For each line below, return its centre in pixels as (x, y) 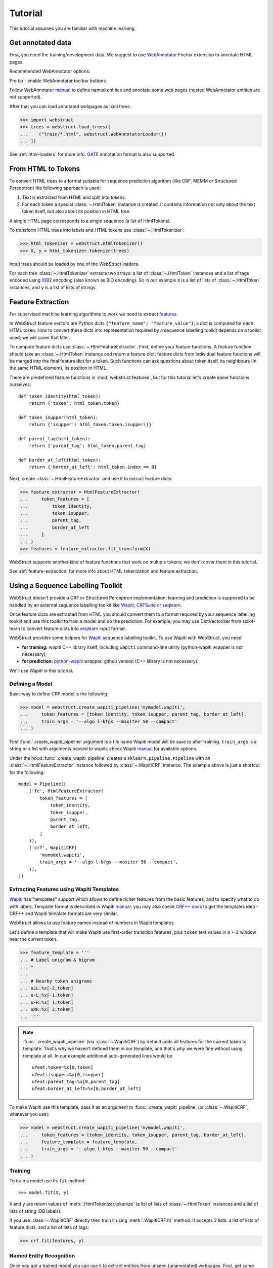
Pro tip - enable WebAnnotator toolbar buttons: (58, 81)
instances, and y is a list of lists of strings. (53, 287)
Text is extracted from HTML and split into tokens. (74, 197)
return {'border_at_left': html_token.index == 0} (93, 467)
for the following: (27, 772)
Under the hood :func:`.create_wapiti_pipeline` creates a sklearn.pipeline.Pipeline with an (110, 758)
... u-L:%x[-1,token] (47, 995)
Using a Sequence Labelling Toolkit (66, 586)
